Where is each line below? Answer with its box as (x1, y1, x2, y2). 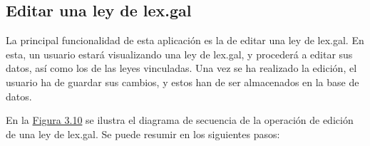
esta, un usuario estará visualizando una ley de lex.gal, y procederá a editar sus (6, 46, 353, 61)
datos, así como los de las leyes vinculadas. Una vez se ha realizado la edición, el (6, 61, 357, 75)
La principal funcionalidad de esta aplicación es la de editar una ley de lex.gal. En (6, 33, 364, 48)
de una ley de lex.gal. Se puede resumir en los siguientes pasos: (6, 126, 280, 141)
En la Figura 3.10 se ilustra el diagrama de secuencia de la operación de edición (6, 113, 354, 127)
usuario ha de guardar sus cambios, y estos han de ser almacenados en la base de (6, 74, 359, 89)
